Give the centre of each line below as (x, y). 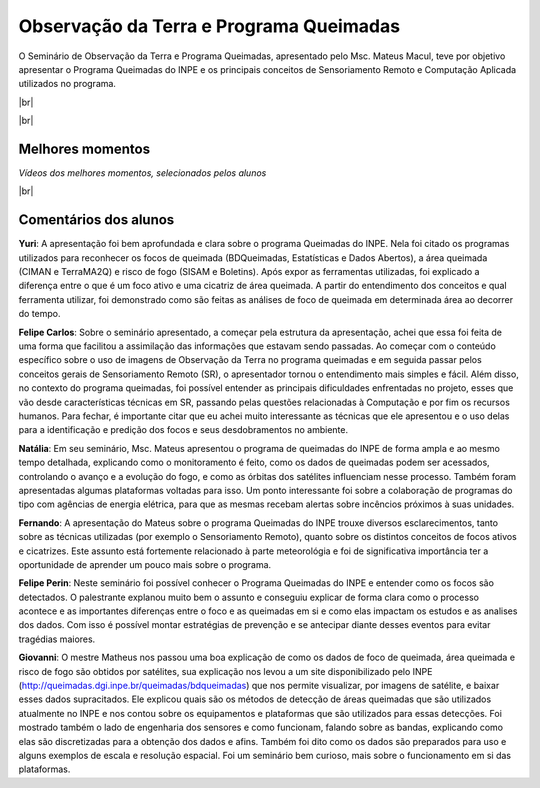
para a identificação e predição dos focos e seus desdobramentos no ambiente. (183, 430)
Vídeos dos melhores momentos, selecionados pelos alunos (142, 173)
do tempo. (39, 314)
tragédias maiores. (57, 639)
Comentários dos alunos (96, 220)
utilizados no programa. (67, 84)
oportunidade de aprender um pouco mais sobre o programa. (145, 564)
